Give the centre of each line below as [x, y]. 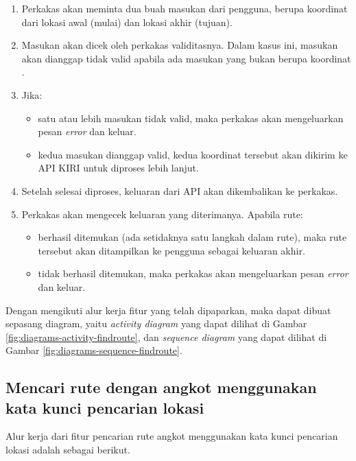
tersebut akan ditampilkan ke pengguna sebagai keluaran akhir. [171, 250]
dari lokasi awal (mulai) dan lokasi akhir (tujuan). [127, 22]
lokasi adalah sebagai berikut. [68, 450]
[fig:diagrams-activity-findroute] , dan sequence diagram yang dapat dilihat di [166, 336]
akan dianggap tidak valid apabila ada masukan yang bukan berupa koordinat [186, 58]
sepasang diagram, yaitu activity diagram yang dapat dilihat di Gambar [156, 323]
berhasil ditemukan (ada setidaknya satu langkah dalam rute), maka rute [192, 237]
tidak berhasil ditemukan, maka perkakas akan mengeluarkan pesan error [193, 273]
